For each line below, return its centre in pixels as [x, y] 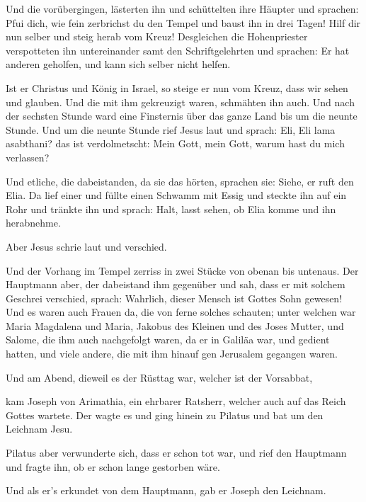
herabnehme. [33, 223]
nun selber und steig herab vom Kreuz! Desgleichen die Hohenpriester [157, 36]
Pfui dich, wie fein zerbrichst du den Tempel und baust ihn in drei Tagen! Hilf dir [183, 22]
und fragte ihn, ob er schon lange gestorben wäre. [113, 466]
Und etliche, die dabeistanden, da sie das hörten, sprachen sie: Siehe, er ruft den [180, 181]
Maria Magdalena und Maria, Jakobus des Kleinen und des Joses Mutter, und [175, 325]
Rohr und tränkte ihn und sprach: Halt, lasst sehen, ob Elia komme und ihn [171, 209]
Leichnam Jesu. [39, 429]
